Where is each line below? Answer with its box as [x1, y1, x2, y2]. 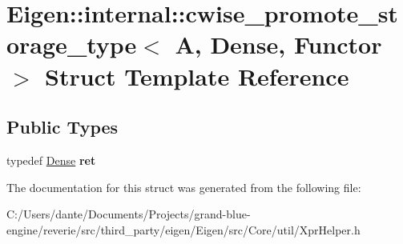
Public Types [6, 114, 119, 139]
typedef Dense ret [6, 151, 96, 168]
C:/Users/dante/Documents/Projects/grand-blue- [6, 206, 251, 222]
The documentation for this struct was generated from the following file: [6, 178, 361, 195]
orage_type [6, 28, 137, 61]
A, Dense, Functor [175, 28, 382, 61]
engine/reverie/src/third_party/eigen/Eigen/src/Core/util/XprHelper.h [6, 221, 361, 238]
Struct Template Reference [45, 59, 349, 92]
